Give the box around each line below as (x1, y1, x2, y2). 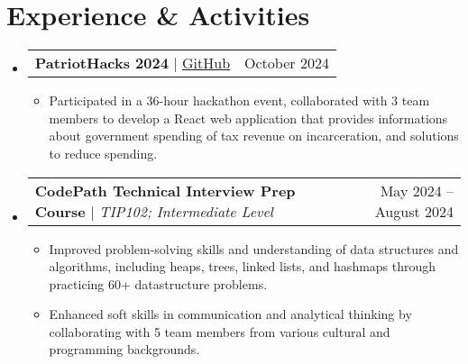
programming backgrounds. (49, 340, 200, 359)
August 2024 (374, 200, 454, 222)
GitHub (182, 52, 231, 74)
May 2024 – (380, 179, 454, 201)
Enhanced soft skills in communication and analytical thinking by (49, 305, 412, 323)
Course (34, 200, 86, 222)
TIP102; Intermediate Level (98, 200, 273, 222)
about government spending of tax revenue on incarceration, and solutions (49, 126, 459, 145)
